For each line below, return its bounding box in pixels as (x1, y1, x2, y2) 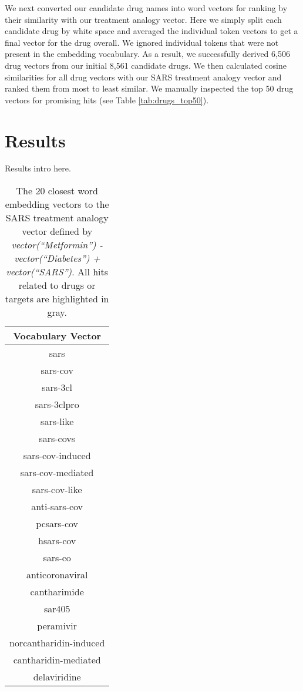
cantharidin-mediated (13, 653, 101, 667)
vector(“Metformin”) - (11, 238, 103, 252)
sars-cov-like (32, 483, 82, 497)
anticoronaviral (26, 568, 88, 582)
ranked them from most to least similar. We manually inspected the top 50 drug (5, 82, 294, 95)
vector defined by (22, 224, 93, 238)
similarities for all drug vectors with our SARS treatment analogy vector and (5, 70, 282, 83)
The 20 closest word (16, 184, 98, 198)
